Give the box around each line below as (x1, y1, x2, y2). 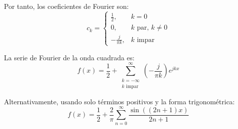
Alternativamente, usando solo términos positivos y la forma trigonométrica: (4, 96, 235, 106)
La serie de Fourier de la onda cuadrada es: (4, 52, 135, 62)
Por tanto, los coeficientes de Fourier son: (4, 1, 129, 11)
